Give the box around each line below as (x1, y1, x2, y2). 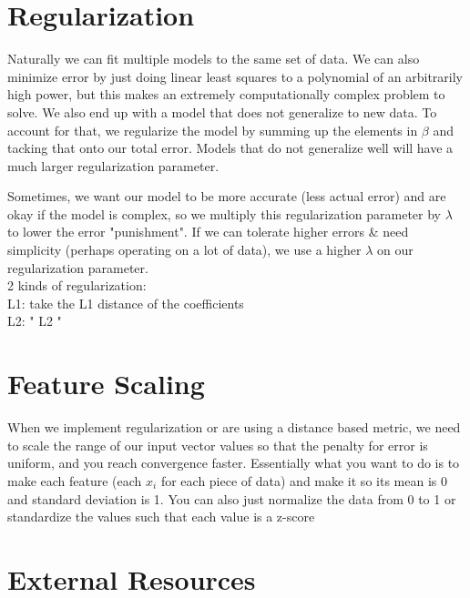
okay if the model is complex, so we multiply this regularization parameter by (7, 204, 441, 223)
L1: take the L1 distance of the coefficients (7, 293, 244, 312)
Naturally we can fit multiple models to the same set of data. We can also (7, 49, 420, 68)
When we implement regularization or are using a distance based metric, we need (7, 418, 461, 437)
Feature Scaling (7, 365, 205, 402)
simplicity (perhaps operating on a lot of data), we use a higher (7, 240, 362, 259)
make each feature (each (7, 471, 142, 490)
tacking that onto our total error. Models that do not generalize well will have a (7, 138, 454, 157)
